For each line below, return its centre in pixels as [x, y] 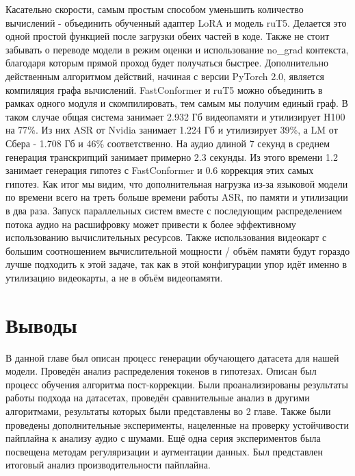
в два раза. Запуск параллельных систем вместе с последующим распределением [174, 210]
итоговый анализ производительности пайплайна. [108, 465]
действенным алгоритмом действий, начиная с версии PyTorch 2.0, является [165, 76]
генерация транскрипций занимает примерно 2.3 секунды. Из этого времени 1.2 [172, 156]
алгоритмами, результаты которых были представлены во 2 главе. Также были [168, 411]
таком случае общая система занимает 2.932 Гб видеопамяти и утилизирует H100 [175, 116]
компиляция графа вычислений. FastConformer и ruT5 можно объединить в [164, 89]
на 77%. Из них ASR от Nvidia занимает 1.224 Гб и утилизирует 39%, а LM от [172, 130]
